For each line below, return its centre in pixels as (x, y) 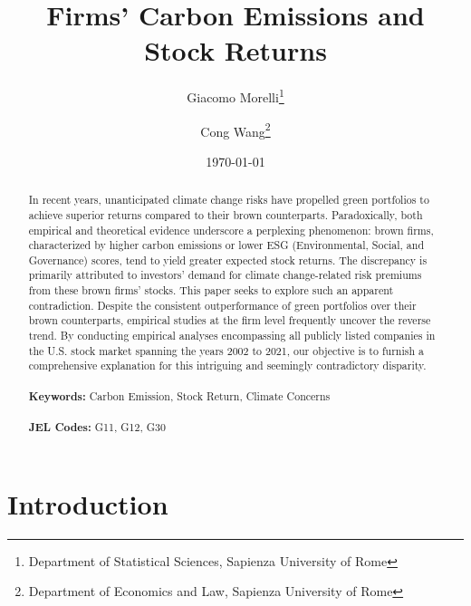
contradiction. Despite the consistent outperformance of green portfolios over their (222, 305)
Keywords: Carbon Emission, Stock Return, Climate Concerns (179, 396)
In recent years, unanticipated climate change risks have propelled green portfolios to (229, 200)
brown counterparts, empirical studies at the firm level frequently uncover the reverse (230, 320)
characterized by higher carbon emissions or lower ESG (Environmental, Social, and (226, 245)
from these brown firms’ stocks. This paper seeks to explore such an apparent (211, 290)
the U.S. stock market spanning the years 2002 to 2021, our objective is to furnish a (226, 350)
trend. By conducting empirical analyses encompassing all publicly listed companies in (232, 336)
